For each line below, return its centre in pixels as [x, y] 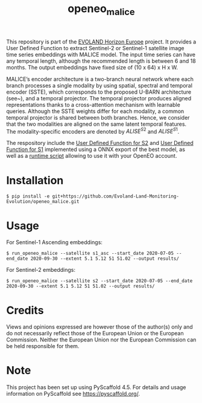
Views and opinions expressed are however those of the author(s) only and [99, 327]
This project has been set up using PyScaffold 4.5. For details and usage [96, 387]
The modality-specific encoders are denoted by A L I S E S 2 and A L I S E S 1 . [93, 131]
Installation [35, 180]
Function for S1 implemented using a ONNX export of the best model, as [96, 149]
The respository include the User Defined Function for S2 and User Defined [100, 143]
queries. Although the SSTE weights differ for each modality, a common [95, 111]
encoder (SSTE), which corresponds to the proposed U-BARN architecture [99, 92]
